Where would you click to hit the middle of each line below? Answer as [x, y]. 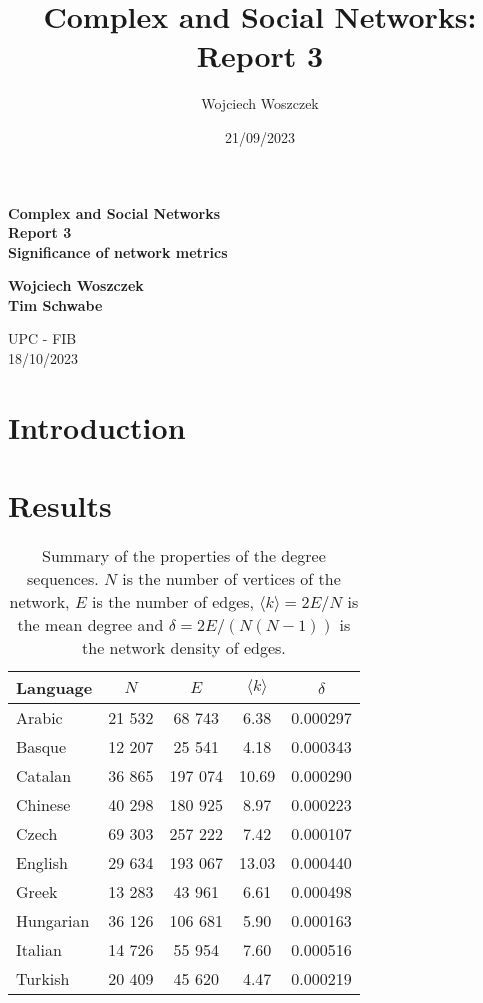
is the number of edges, [173, 602]
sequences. [63, 579]
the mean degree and [90, 625]
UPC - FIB [42, 338]
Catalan [44, 776]
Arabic [39, 718]
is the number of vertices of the [231, 579]
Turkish [43, 979]
